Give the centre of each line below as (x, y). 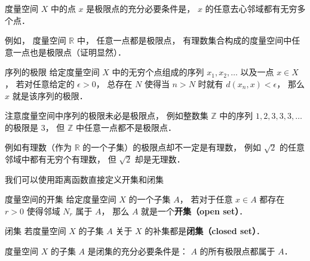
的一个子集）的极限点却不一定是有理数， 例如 (172, 147)
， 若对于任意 (206, 199)
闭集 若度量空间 (36, 231)
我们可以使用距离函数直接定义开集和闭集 (84, 179)
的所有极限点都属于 (237, 251)
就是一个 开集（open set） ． (194, 211)
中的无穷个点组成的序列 (158, 72)
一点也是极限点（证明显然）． (69, 52)
